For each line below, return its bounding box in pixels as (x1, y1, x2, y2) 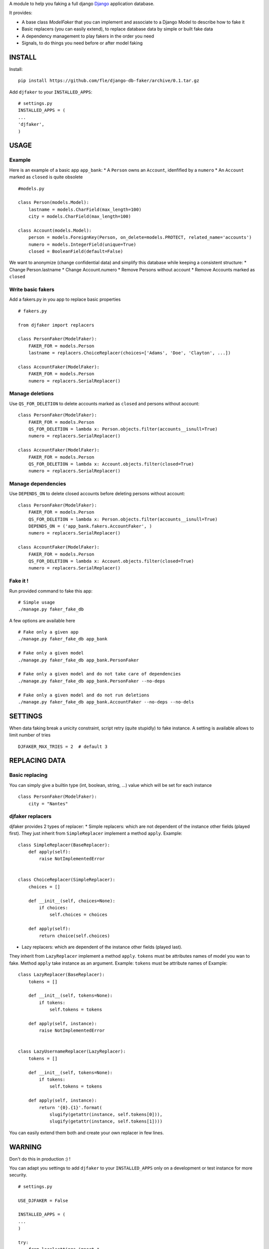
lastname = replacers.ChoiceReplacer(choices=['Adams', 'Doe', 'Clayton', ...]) (28, 350, 231, 356)
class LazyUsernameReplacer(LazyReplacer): (18, 1049, 126, 1054)
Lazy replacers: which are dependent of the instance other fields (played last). (21, 944, 183, 950)
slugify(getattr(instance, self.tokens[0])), (49, 1112, 163, 1117)
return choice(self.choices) (39, 933, 111, 939)
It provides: (9, 10, 32, 16)
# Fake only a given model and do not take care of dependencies (18, 671, 181, 677)
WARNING (9, 1143, 42, 1151)
